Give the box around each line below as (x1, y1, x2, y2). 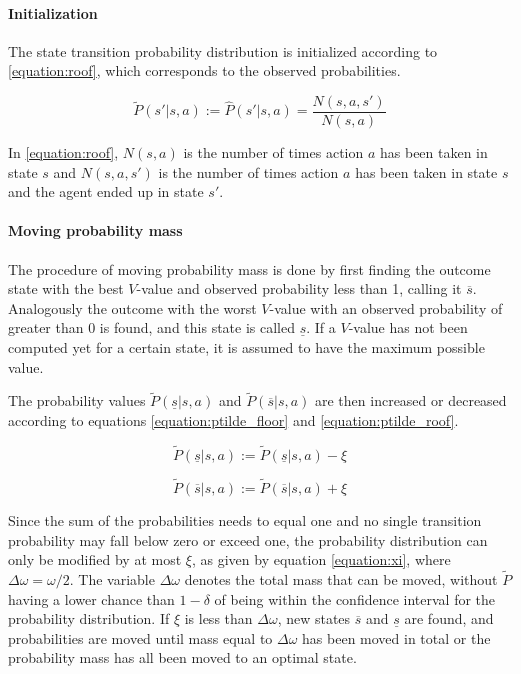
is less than (184, 608, 253, 629)
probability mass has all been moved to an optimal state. (8, 647, 357, 668)
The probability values (8, 390, 146, 411)
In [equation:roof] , (8, 142, 119, 163)
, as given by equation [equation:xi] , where (191, 549, 451, 570)
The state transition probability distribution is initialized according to (8, 40, 438, 61)
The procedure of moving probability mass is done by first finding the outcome (8, 258, 491, 279)
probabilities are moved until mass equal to (8, 627, 273, 648)
